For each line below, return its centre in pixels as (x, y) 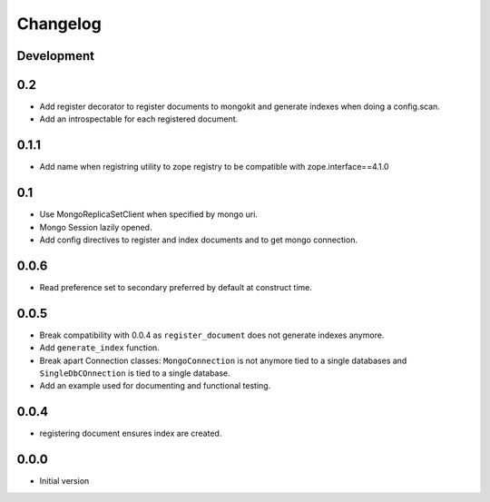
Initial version (64, 481)
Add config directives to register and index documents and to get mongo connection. (199, 240)
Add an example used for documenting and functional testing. (155, 386)
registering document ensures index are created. (131, 433)
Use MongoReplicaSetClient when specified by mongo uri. (149, 214)
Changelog (59, 24)
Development (56, 56)
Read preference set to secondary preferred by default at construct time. (176, 287)
